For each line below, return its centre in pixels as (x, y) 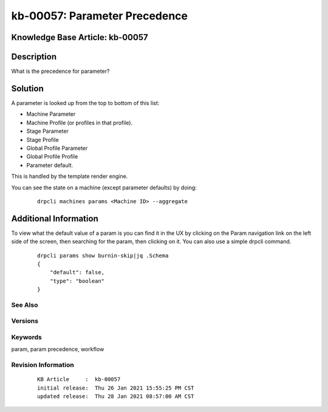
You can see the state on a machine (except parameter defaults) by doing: (104, 187)
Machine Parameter (51, 114)
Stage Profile (43, 140)
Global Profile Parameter (57, 148)
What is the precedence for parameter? (60, 71)
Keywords (26, 337)
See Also (25, 305)
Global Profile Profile (52, 157)
